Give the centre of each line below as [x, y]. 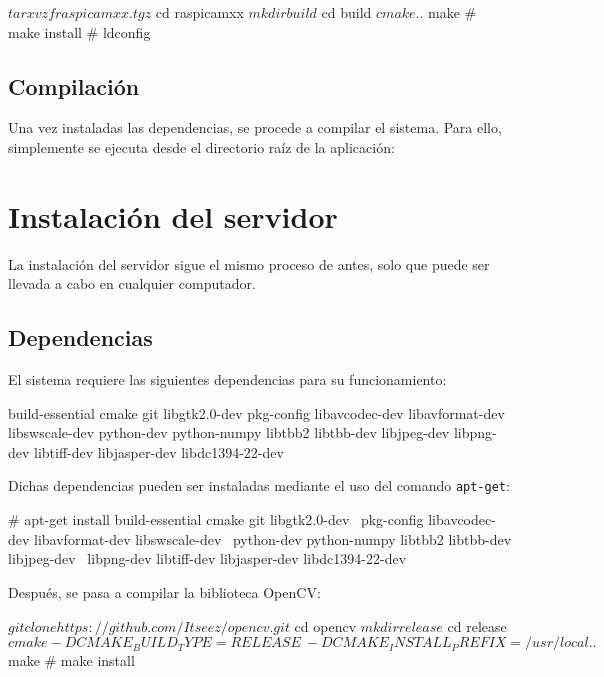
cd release [477, 625]
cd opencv [325, 625]
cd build [346, 12]
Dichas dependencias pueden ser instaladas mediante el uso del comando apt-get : [259, 485]
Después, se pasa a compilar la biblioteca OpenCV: [164, 591]
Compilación [74, 85]
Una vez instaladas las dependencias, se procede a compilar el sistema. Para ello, [255, 127]
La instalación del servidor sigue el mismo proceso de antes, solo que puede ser [249, 263]
